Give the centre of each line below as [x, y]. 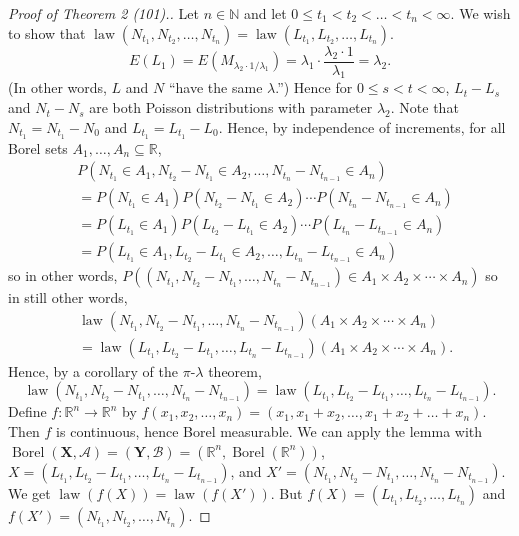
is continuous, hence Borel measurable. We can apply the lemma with [269, 431]
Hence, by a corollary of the [93, 370]
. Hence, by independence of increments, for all [362, 126]
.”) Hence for [314, 87]
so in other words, [63, 275]
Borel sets [38, 147]
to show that [47, 32]
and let [265, 13]
